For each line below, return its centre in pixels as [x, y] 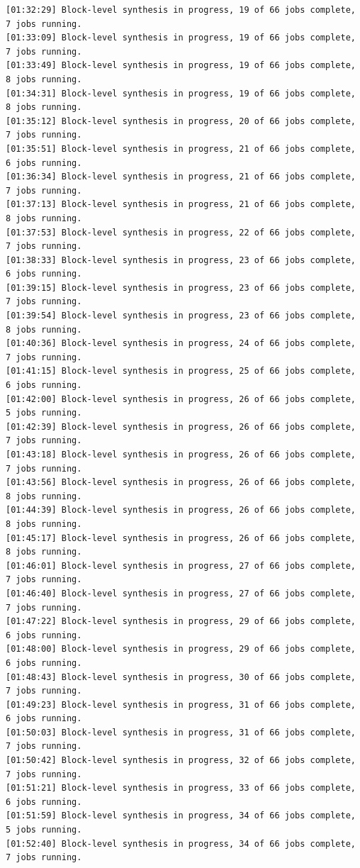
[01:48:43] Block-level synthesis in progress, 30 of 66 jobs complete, [181, 677]
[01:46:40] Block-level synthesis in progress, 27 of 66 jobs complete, [181, 593]
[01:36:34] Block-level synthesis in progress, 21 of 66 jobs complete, [181, 177]
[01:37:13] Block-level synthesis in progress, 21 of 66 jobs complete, [181, 205]
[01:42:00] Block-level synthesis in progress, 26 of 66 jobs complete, [181, 399]
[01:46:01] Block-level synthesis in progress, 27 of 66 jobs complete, [181, 566]
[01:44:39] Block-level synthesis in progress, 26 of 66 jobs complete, [181, 510]
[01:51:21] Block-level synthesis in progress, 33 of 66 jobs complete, [181, 788]
